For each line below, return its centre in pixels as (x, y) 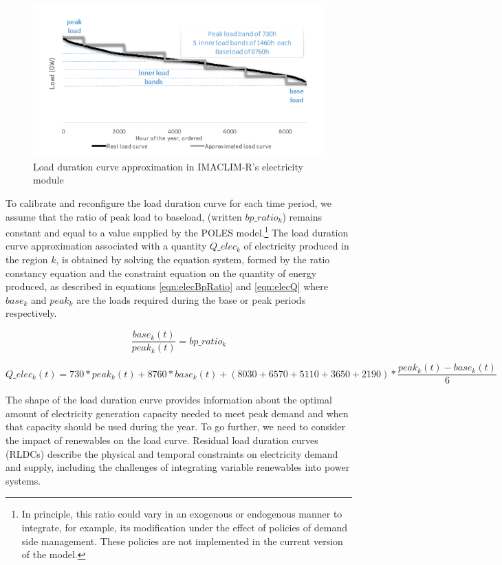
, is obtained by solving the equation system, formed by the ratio (193, 259)
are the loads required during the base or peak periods (191, 299)
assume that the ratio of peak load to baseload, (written (124, 216)
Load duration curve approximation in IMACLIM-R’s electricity (168, 166)
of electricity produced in (296, 246)
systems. (23, 480)
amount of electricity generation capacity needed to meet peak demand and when (177, 413)
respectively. (31, 313)
